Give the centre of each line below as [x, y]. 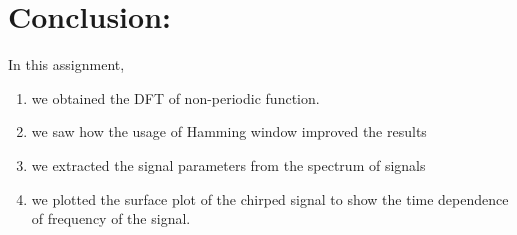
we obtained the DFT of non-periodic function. [175, 97]
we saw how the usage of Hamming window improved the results [229, 131]
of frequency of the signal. [111, 218]
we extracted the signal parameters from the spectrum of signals [228, 164]
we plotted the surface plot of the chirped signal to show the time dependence [270, 198]
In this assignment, [66, 64]
